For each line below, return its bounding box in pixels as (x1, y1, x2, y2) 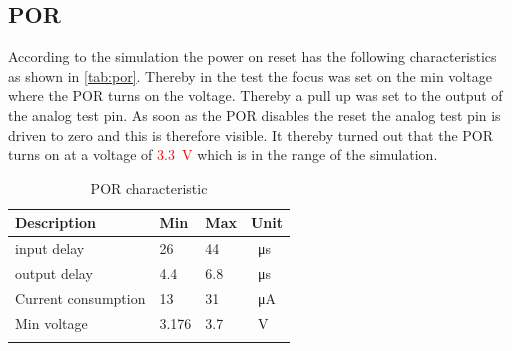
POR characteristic (90, 177, 208, 198)
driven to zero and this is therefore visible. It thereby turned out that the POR (8, 124, 494, 145)
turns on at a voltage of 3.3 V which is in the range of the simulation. (8, 144, 438, 165)
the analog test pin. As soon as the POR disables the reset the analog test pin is (8, 104, 501, 125)
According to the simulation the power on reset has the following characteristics (8, 46, 497, 67)
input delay (15, 238, 85, 259)
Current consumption (15, 287, 146, 308)
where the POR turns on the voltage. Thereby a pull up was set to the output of (8, 85, 503, 106)
